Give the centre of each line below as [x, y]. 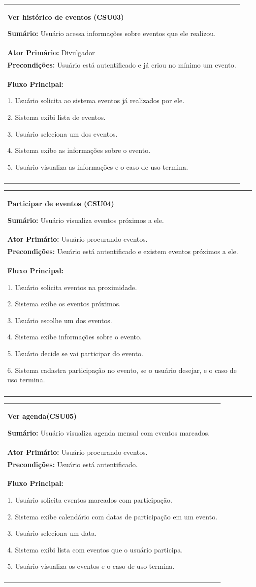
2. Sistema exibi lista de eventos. [57, 117]
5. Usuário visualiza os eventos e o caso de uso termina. [91, 566]
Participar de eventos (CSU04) [61, 203]
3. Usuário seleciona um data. [52, 533]
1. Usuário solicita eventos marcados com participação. [90, 500]
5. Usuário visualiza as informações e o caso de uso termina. [98, 166]
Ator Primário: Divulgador [51, 53]
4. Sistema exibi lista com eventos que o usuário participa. [95, 549]
